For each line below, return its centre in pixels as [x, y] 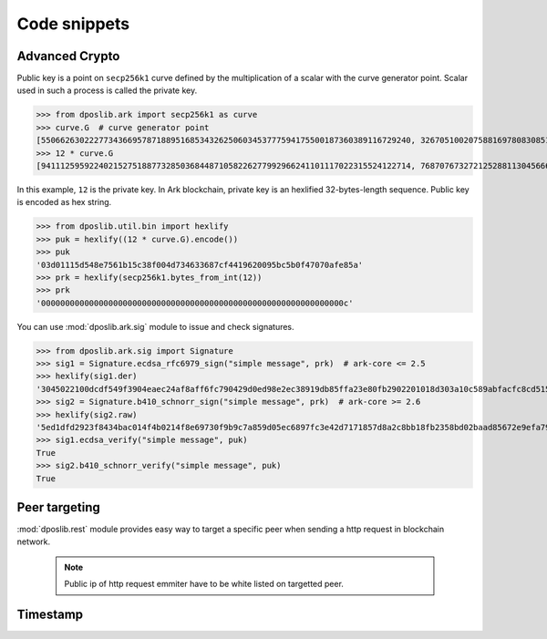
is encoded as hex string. [64, 202]
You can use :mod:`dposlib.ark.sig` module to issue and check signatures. [156, 326]
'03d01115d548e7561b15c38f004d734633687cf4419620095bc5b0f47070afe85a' [200, 265]
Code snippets [73, 24]
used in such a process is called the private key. [107, 90]
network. [34, 541]
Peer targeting [58, 507]
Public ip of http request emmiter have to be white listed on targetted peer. [204, 584]
